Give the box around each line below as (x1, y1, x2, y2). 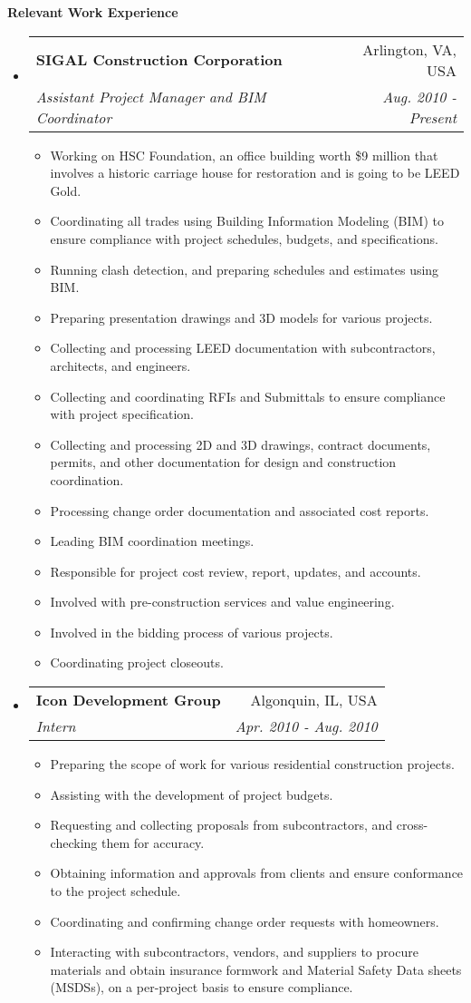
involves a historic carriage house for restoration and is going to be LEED (50, 163, 460, 182)
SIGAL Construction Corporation (35, 49, 283, 71)
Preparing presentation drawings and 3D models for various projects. (50, 307, 433, 326)
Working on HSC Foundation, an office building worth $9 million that (50, 145, 438, 164)
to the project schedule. (50, 881, 181, 901)
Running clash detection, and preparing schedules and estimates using (50, 259, 439, 278)
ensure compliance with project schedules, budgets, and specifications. (50, 229, 438, 248)
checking (50, 833, 98, 852)
